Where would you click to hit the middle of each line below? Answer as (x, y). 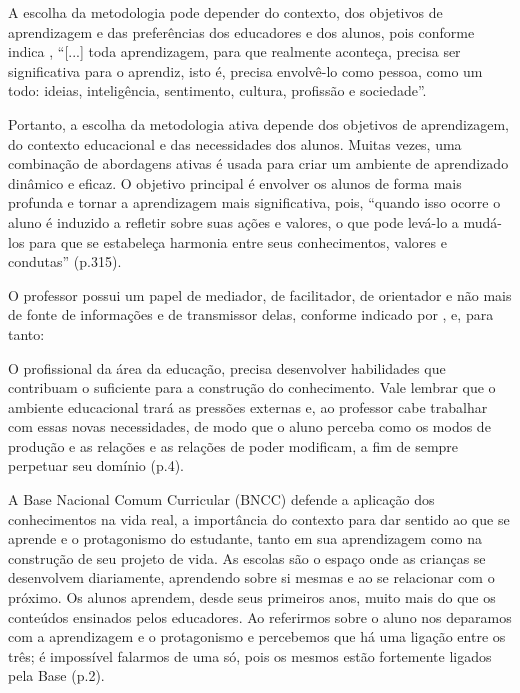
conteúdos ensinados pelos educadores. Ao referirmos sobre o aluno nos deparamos (260, 616)
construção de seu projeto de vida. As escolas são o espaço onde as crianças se (247, 557)
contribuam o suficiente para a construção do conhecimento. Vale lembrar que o (252, 387)
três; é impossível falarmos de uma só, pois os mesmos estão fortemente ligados (250, 655)
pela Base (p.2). (56, 675)
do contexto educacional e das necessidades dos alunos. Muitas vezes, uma (235, 143)
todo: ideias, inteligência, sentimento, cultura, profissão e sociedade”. (217, 90)
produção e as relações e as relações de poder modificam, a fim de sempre (233, 445)
